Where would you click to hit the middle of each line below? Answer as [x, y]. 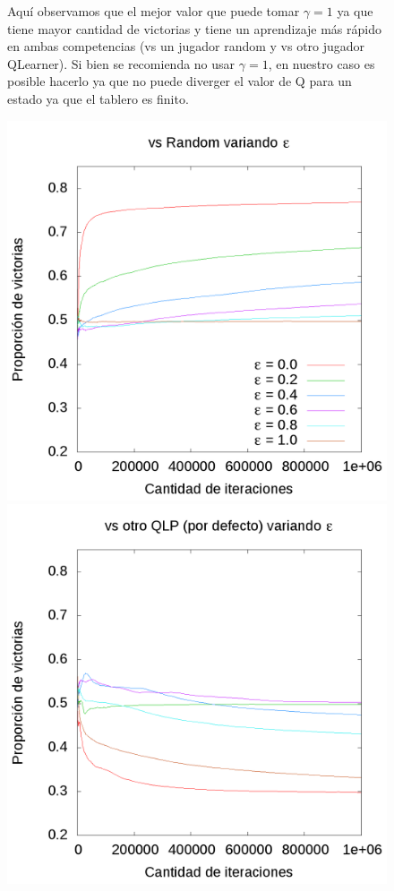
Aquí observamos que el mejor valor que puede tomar [154, 11]
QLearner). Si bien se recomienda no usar [121, 63]
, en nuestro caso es [321, 63]
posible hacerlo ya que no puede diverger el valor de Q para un [180, 81]
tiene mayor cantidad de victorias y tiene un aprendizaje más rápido [194, 28]
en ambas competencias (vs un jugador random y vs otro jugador [186, 46]
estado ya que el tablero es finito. [98, 98]
